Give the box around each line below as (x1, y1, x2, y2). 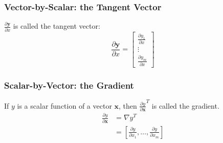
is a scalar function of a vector (17, 100, 112, 111)
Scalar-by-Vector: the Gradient (4, 78, 134, 91)
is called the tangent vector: (13, 21, 100, 31)
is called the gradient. (151, 100, 219, 111)
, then (119, 100, 137, 111)
